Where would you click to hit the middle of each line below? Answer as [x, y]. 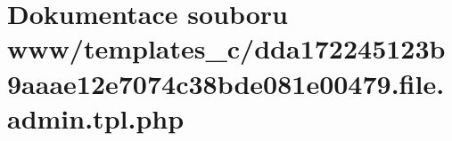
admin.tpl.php [96, 117]
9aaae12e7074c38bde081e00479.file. [226, 83]
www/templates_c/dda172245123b [226, 48]
